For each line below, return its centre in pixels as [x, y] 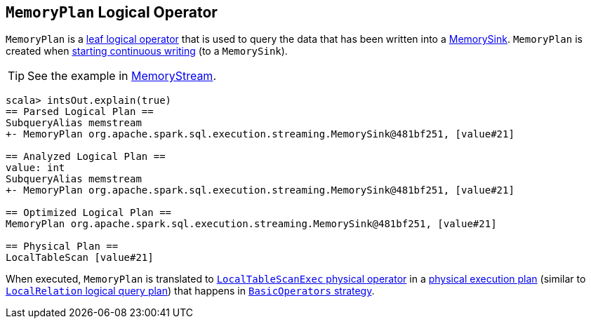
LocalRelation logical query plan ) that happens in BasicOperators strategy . [190, 291]
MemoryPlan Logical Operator [112, 12]
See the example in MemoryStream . [122, 76]
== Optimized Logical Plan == [89, 213]
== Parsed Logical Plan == [80, 112]
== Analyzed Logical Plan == [86, 157]
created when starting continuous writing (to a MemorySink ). [147, 51]
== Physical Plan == [62, 247]
